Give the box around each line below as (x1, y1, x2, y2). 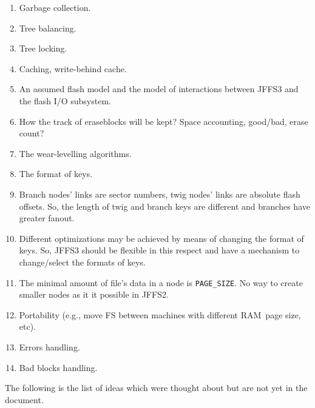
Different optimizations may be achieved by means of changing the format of (19, 232, 304, 244)
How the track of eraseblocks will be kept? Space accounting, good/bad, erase (19, 115, 308, 127)
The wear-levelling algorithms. (19, 147, 132, 159)
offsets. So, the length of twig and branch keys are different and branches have (19, 199, 310, 212)
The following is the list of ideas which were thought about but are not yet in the (5, 381, 308, 394)
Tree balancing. (19, 21, 76, 34)
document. (5, 393, 44, 406)
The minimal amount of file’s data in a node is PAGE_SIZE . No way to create (19, 276, 303, 289)
